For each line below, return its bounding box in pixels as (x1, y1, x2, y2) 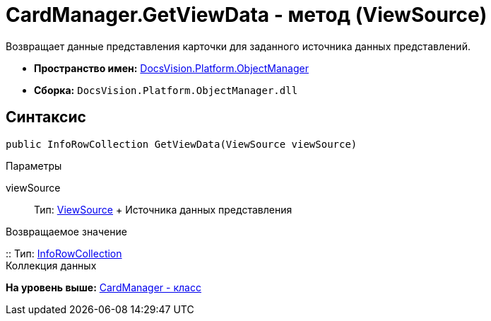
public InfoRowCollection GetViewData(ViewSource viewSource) (6, 138, 357, 150)
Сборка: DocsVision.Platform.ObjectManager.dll (34, 83, 298, 96)
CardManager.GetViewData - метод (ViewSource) (6, 3, 487, 27)
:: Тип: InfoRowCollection (6, 247, 122, 259)
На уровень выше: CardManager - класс (6, 281, 201, 293)
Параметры (6, 159, 62, 172)
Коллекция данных (6, 259, 97, 272)
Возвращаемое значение (6, 225, 127, 238)
